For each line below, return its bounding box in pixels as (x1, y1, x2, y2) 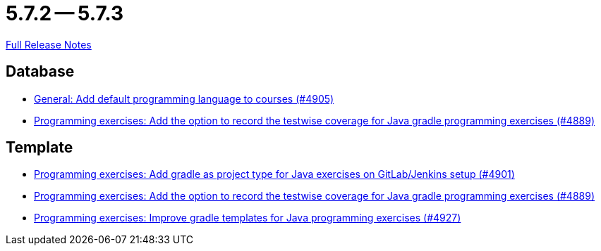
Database (6, 63, 75, 81)
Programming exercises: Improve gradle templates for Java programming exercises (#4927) (34, 212, 461, 224)
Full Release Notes (6, 38, 92, 51)
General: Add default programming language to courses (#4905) (34, 92, 334, 105)
